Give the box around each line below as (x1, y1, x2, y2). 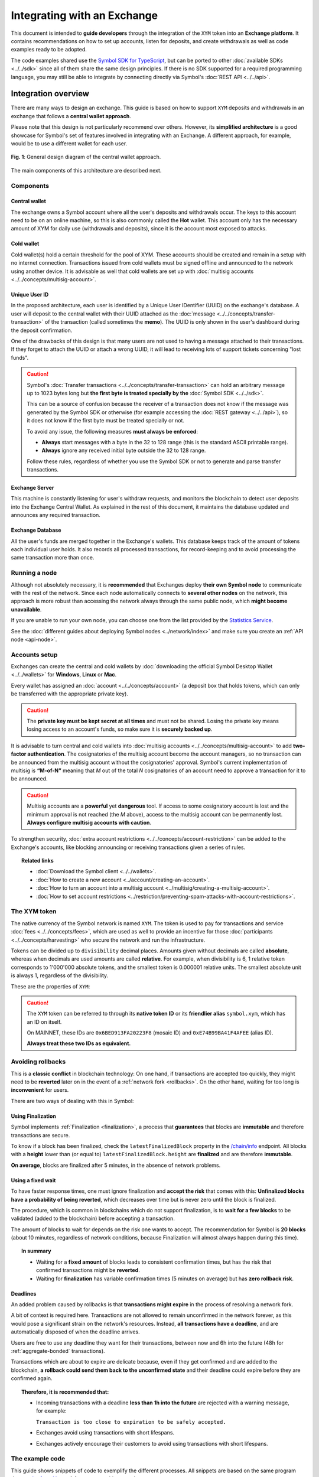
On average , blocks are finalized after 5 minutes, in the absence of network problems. (11, 1162, 221, 1169)
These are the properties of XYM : (11, 983, 90, 990)
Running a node (11, 569, 57, 577)
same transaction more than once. (11, 554, 95, 561)
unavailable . (11, 606, 42, 613)
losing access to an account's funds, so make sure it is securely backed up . (27, 726, 213, 733)
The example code (11, 1455, 66, 1463)
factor (11, 750, 27, 757)
